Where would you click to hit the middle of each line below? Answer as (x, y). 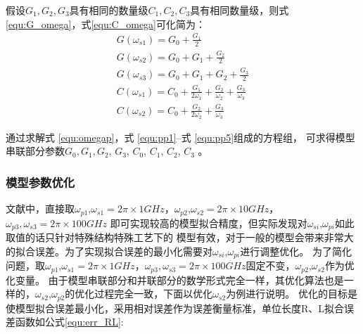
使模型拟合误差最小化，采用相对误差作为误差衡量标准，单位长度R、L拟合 (175, 308)
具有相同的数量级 (109, 10)
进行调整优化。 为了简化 (296, 251)
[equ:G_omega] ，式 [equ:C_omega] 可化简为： (106, 24)
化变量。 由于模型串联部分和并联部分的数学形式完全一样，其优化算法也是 (175, 280)
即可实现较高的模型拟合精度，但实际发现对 (209, 223)
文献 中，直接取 (40, 208)
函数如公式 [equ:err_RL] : (69, 322)
